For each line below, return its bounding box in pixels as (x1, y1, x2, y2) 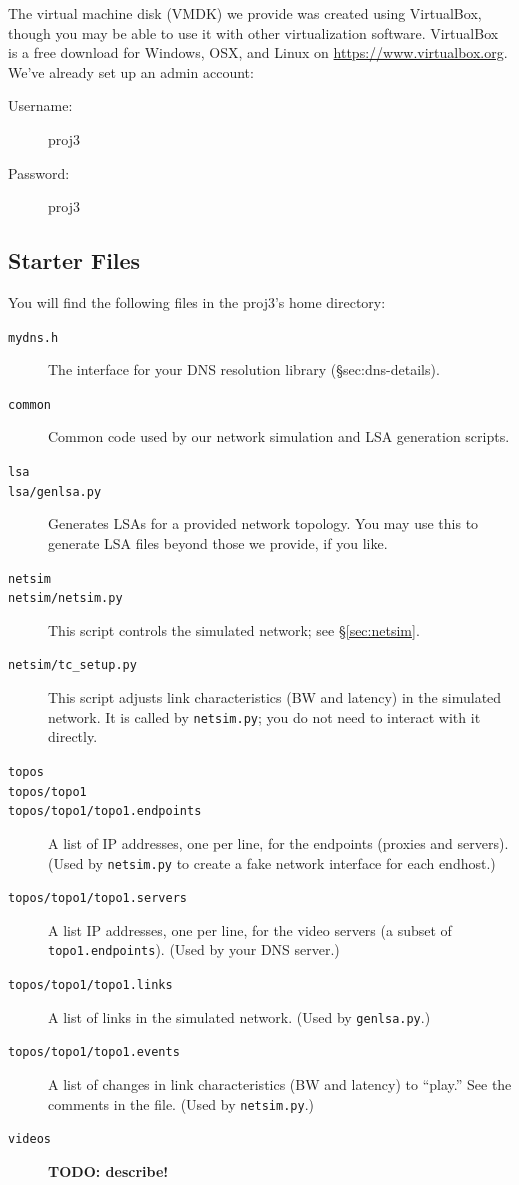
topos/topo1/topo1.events (8, 1045, 180, 1060)
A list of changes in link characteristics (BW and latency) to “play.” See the (48, 1074, 512, 1095)
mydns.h (8, 330, 59, 345)
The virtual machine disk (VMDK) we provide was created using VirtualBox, (8, 3, 482, 23)
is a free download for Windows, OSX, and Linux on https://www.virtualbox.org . (8, 42, 508, 63)
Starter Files (8, 245, 141, 276)
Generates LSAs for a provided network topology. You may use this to (48, 513, 479, 534)
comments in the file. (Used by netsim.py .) (48, 1093, 315, 1114)
